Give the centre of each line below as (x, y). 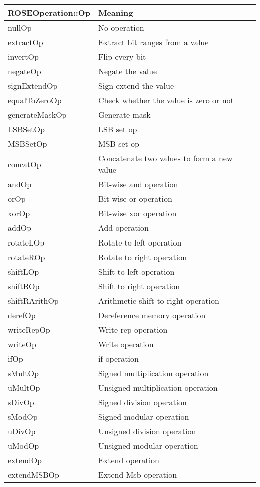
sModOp (23, 417)
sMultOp (23, 373)
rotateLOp (26, 242)
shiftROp (24, 286)
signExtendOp (33, 85)
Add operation (123, 228)
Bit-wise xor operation (137, 213)
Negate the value (128, 71)
